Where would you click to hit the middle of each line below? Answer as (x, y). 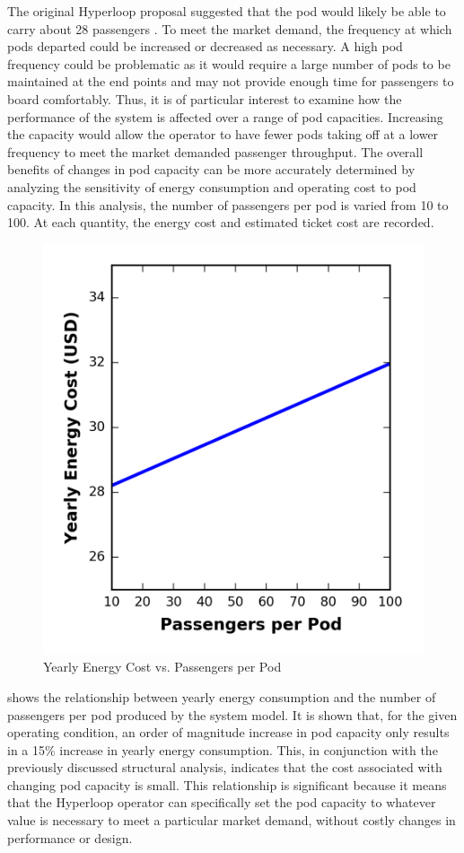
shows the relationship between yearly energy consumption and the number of (222, 696)
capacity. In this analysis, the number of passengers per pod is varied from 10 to (228, 204)
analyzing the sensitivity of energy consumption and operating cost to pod (212, 186)
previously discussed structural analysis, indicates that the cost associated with (225, 767)
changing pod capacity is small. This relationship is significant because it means (227, 784)
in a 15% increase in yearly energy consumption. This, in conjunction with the (223, 749)
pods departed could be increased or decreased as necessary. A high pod (205, 46)
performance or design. (70, 837)
